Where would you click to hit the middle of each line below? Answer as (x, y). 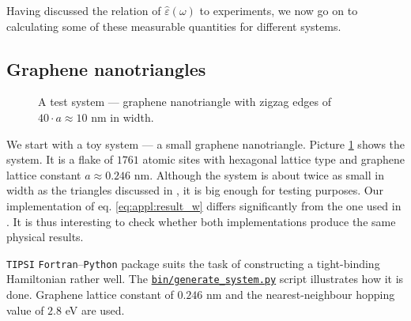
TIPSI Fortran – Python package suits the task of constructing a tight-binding (193, 263)
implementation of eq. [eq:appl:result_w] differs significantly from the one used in (204, 205)
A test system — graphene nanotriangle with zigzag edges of (185, 102)
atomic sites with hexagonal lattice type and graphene (273, 159)
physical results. (45, 237)
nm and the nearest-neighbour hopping (301, 295)
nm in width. (123, 117)
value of (25, 310)
